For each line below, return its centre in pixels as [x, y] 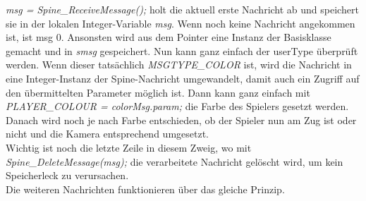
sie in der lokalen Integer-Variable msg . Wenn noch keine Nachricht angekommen [181, 23]
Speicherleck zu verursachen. [67, 175]
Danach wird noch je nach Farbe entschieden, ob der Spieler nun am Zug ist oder [181, 120]
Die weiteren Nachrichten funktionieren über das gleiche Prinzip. [145, 189]
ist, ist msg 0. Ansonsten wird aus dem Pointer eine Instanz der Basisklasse [169, 37]
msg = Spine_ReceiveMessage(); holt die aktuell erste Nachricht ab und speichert [182, 9]
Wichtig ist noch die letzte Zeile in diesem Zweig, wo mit [129, 147]
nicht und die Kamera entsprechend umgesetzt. [107, 134]
